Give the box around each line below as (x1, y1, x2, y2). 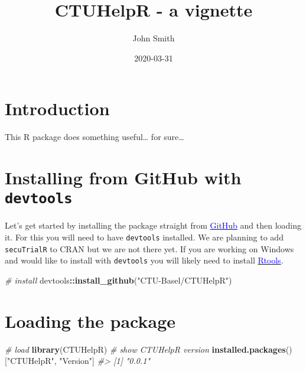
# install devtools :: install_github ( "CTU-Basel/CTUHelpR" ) (5, 274, 232, 286)
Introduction (5, 96, 110, 121)
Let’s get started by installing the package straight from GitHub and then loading (5, 219, 302, 232)
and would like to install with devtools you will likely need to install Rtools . (5, 254, 284, 266)
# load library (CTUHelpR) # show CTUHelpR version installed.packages (5, 343, 286, 355)
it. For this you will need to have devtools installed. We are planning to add (5, 230, 284, 243)
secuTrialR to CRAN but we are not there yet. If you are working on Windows (5, 242, 294, 255)
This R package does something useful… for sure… (5, 131, 184, 143)
